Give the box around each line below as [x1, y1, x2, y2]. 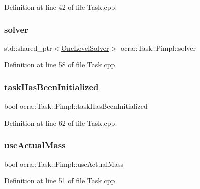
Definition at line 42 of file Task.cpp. [4, 2, 117, 12]
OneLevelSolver [61, 42, 109, 53]
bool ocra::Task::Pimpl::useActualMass [4, 158, 124, 169]
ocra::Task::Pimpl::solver [120, 42, 196, 53]
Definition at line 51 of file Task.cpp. [4, 175, 117, 186]
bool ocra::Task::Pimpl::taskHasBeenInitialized [4, 101, 148, 111]
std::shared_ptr [4, 42, 52, 53]
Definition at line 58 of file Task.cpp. [4, 59, 117, 70]
